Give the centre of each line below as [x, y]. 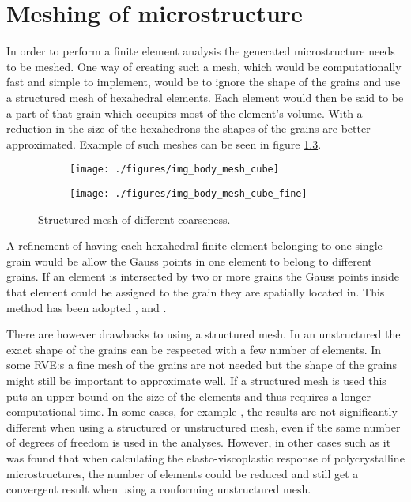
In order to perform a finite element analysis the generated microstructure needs [201, 51]
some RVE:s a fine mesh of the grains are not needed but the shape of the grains [202, 365]
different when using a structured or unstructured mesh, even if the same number [204, 427]
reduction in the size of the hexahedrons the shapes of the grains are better [189, 128]
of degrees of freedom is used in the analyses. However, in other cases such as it [199, 442]
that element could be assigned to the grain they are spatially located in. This [196, 291]
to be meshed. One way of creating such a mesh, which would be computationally [204, 66]
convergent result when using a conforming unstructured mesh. [159, 489]
